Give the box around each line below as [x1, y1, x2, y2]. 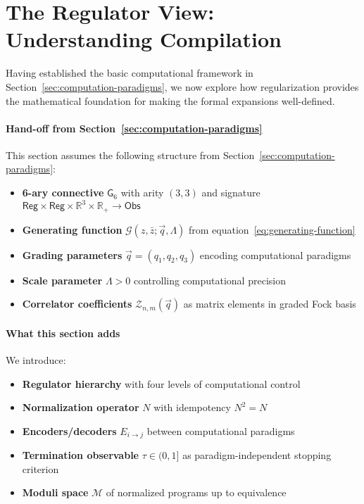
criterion [22, 461, 59, 476]
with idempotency [153, 400, 231, 415]
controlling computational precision [133, 272, 286, 287]
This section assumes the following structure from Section [6, 147, 255, 162]
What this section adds [6, 325, 120, 340]
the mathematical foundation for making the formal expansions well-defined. [6, 93, 335, 108]
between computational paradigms [146, 423, 295, 438]
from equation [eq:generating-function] [189, 222, 356, 237]
